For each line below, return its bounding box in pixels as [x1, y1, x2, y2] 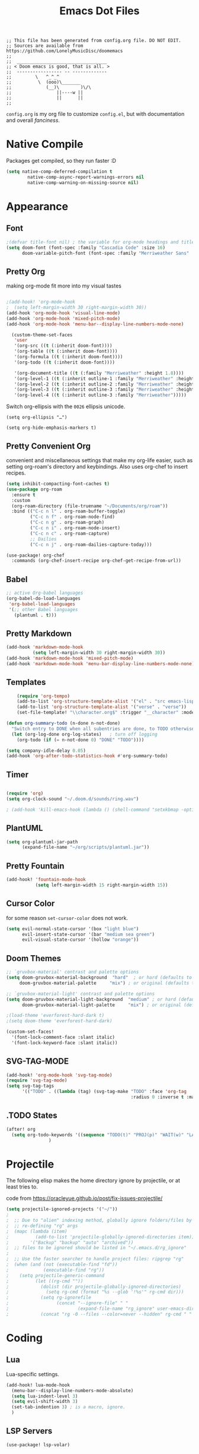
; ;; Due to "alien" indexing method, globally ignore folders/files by [6, 1218, 192, 1224]
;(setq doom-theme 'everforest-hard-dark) [6, 1018, 113, 1024]
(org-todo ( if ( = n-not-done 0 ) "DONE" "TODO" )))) [17, 737, 145, 743]
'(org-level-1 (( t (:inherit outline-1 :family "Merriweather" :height [14, 375, 195, 381]
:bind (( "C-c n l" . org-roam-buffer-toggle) [11, 508, 126, 514]
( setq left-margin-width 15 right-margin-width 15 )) [35, 882, 168, 888]
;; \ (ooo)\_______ [6, 79, 81, 86]
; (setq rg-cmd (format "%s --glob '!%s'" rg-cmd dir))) [6, 1289, 184, 1295]
